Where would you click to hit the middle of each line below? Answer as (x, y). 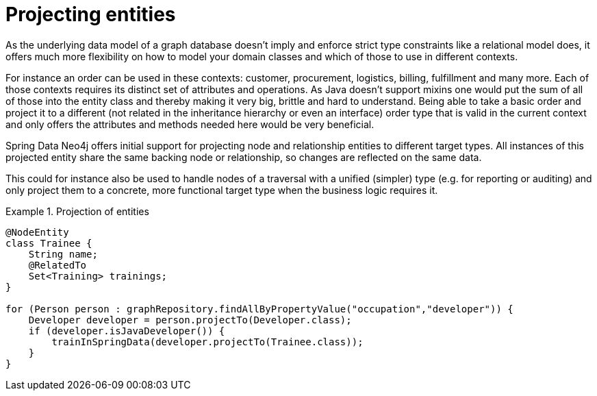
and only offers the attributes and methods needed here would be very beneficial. (190, 124)
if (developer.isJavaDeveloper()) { (127, 331)
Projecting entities (91, 14)
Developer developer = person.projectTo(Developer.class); (190, 320)
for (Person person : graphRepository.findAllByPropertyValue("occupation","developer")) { (259, 309)
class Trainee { (49, 243)
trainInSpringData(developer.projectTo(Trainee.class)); (207, 342)
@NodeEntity (37, 232)
